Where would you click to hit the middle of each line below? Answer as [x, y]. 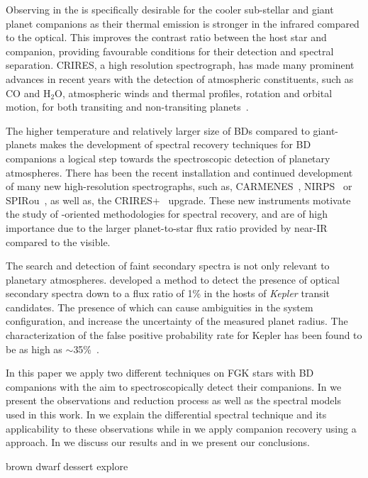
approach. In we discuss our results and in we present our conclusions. [158, 442]
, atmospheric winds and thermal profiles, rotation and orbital [197, 93]
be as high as [34, 349]
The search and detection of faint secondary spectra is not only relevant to [168, 266]
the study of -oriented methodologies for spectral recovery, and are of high [167, 214]
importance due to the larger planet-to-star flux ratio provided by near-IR [167, 227]
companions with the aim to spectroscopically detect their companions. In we [174, 386]
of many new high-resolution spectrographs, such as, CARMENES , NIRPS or [179, 186]
